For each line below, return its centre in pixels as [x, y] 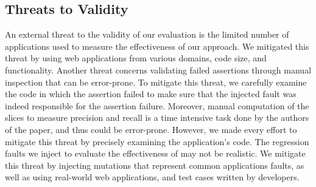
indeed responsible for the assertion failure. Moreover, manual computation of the [157, 105]
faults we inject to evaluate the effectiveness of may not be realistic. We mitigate [155, 153]
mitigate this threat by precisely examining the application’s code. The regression [157, 141]
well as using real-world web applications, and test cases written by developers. [152, 177]
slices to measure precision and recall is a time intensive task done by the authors [157, 117]
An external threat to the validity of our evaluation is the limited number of [147, 34]
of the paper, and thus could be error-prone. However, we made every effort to [151, 129]
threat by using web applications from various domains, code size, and [136, 58]
